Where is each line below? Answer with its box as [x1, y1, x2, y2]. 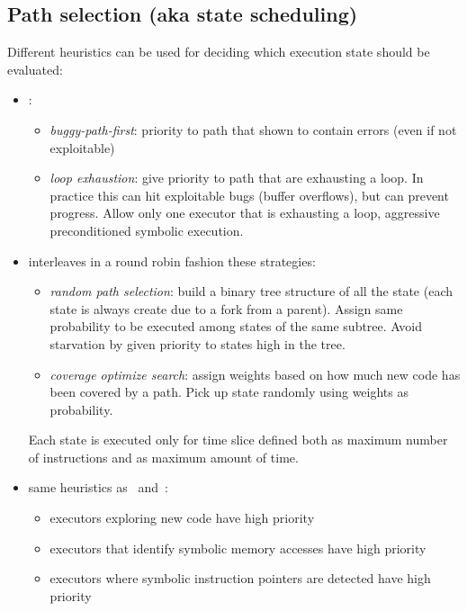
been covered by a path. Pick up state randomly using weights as [49, 382, 409, 401]
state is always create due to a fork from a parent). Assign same [49, 299, 403, 318]
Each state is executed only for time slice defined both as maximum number [28, 430, 448, 449]
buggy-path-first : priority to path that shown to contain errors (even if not [49, 120, 457, 139]
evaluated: [7, 59, 63, 78]
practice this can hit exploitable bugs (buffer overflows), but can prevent [49, 185, 449, 204]
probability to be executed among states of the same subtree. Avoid [49, 317, 422, 336]
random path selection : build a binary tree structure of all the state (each [49, 282, 454, 301]
